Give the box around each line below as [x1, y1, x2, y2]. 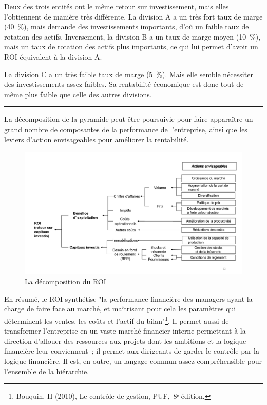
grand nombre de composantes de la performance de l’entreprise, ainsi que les [4, 123, 247, 134]
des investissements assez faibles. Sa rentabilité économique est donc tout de [4, 79, 244, 89]
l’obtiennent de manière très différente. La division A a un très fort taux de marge [4, 11, 263, 22]
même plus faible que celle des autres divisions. [4, 88, 152, 99]
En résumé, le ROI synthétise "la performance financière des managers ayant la [4, 293, 253, 304]
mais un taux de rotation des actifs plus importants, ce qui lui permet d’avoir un [4, 41, 258, 52]
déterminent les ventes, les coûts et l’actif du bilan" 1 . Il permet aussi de [4, 314, 229, 326]
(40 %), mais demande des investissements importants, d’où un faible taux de [4, 21, 249, 32]
